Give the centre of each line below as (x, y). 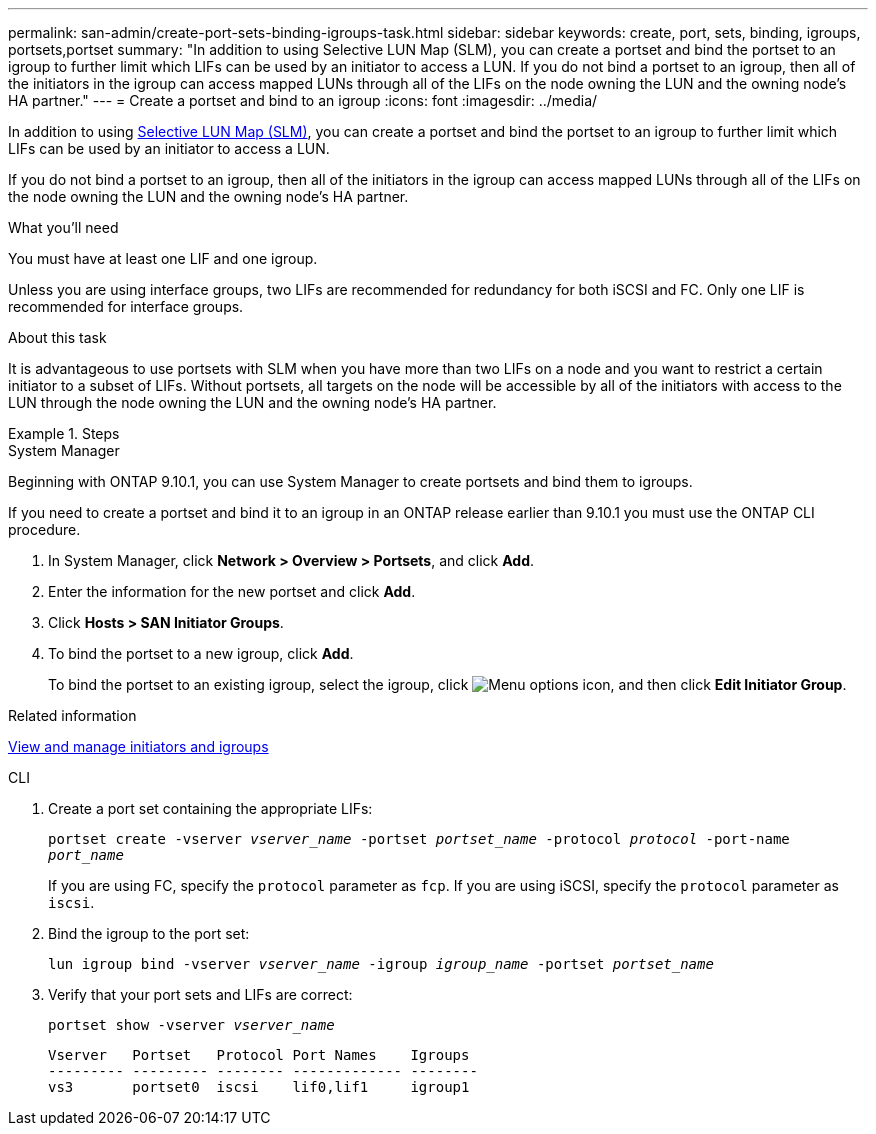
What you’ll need (63, 227)
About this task (57, 337)
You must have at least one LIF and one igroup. (163, 258)
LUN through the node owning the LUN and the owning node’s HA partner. (252, 402)
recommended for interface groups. (126, 306)
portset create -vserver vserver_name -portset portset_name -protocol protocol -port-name (419, 839)
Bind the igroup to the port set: (149, 933)
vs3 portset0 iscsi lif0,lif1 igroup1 (259, 1087)
